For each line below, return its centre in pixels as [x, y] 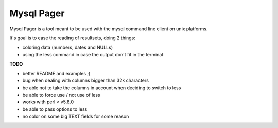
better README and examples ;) [56, 73]
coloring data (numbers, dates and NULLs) [68, 47]
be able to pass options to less [55, 109]
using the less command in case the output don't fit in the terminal [93, 54]
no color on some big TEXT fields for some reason [76, 116]
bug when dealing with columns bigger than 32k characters [86, 80]
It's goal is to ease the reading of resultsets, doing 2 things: [73, 38]
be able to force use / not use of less [61, 95]
